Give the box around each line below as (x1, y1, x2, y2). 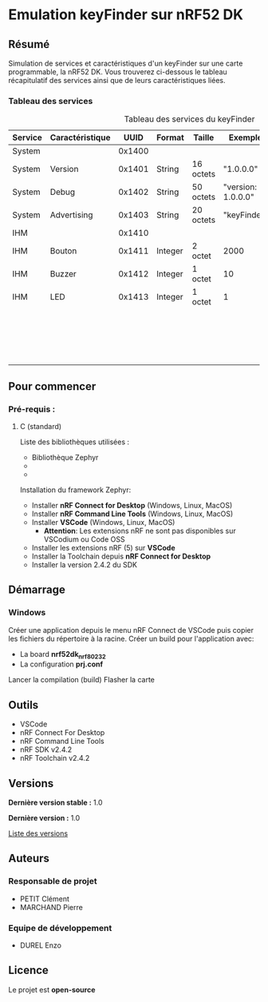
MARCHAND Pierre (19, 902, 84, 912)
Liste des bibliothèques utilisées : (19, 437, 130, 447)
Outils (8, 698, 39, 712)
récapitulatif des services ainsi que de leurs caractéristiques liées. (8, 76, 226, 85)
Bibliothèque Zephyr (31, 452, 99, 462)
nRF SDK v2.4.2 (19, 745, 73, 754)
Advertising (49, 209, 93, 221)
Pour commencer (8, 380, 97, 393)
